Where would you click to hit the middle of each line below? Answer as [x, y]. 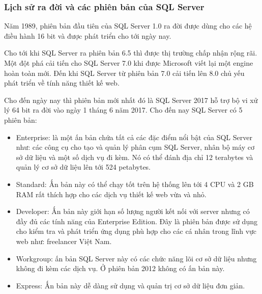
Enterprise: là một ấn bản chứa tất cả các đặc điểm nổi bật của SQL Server [134, 137]
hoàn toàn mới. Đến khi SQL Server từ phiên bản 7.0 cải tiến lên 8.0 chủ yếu [124, 73]
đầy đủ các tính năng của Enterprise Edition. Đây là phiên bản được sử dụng [137, 221]
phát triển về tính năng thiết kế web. [62, 83]
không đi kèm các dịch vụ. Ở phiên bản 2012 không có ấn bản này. [120, 268]
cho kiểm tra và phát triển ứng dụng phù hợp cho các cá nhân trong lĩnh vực [136, 231]
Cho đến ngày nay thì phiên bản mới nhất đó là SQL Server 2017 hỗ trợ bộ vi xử [131, 100]
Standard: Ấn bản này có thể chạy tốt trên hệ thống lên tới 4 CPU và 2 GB [135, 184]
